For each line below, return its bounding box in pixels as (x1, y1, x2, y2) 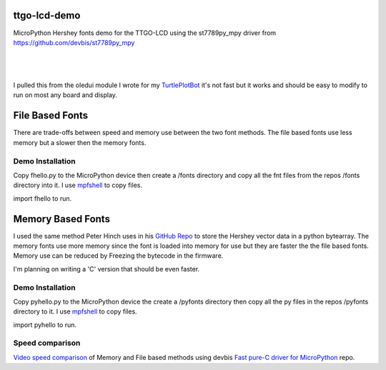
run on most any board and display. (13, 91, 118, 99)
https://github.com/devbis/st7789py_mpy (13, 38, 135, 46)
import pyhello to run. (13, 320, 77, 329)
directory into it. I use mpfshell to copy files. (13, 181, 143, 189)
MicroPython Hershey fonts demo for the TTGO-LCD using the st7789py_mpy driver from (13, 29, 277, 37)
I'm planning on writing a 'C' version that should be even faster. (13, 264, 200, 273)
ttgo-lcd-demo (13, 9, 81, 21)
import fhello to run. (13, 194, 71, 203)
